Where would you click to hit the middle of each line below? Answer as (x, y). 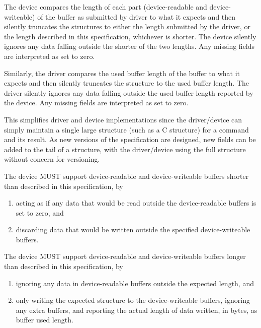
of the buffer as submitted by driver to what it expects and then (137, 16)
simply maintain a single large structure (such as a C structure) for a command (126, 129)
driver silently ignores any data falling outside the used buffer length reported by (129, 92)
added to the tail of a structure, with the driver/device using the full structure (125, 149)
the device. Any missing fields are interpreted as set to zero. (96, 103)
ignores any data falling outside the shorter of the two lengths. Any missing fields (129, 46)
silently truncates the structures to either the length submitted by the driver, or (127, 26)
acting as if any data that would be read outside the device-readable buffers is (136, 203)
